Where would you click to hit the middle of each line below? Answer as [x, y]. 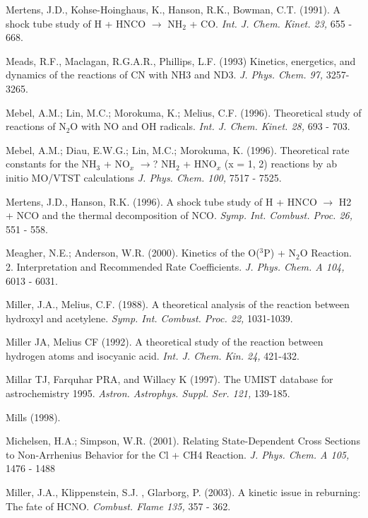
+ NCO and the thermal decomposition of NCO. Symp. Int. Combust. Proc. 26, [179, 215]
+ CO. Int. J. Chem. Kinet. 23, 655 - [271, 23]
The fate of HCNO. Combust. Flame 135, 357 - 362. [118, 506]
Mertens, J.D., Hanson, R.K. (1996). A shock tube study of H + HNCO [161, 201]
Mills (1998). [33, 417]
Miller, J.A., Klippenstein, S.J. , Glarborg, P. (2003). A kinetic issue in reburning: [183, 492]
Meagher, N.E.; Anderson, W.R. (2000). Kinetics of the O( [133, 253]
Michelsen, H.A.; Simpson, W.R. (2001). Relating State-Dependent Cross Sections [183, 441]
